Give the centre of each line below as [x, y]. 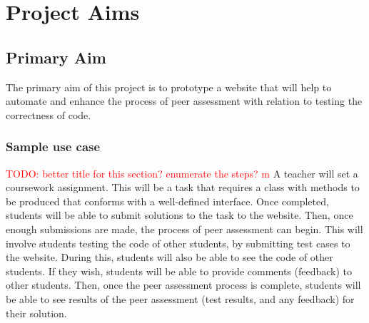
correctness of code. [49, 114]
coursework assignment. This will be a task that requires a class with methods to [183, 187]
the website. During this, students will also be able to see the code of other [170, 257]
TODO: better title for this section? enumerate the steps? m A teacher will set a [182, 173]
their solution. [36, 313]
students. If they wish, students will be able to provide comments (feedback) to [179, 271]
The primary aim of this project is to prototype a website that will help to [169, 87]
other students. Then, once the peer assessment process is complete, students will [183, 285]
